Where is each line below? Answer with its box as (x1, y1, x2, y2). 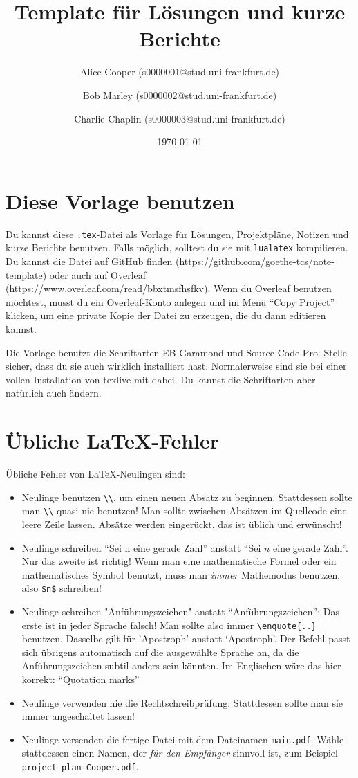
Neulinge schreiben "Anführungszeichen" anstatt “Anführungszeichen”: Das (21, 604, 339, 618)
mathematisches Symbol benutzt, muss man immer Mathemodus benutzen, (21, 567, 341, 581)
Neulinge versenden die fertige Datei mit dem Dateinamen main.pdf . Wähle (21, 732, 344, 746)
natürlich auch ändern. (6, 386, 102, 400)
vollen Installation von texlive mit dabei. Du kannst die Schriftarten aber (6, 372, 316, 386)
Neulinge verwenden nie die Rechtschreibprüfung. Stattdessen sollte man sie (21, 695, 343, 709)
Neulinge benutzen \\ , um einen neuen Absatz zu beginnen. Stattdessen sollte (21, 489, 352, 504)
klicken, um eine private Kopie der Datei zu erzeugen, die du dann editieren (6, 308, 326, 323)
